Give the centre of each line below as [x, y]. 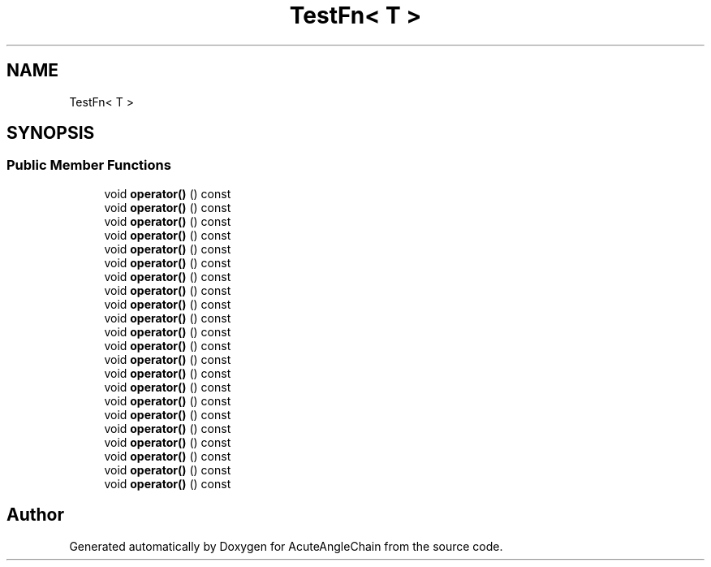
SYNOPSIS [51, 133]
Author [35, 515]
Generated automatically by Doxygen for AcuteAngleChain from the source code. [286, 546]
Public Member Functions [89, 165]
